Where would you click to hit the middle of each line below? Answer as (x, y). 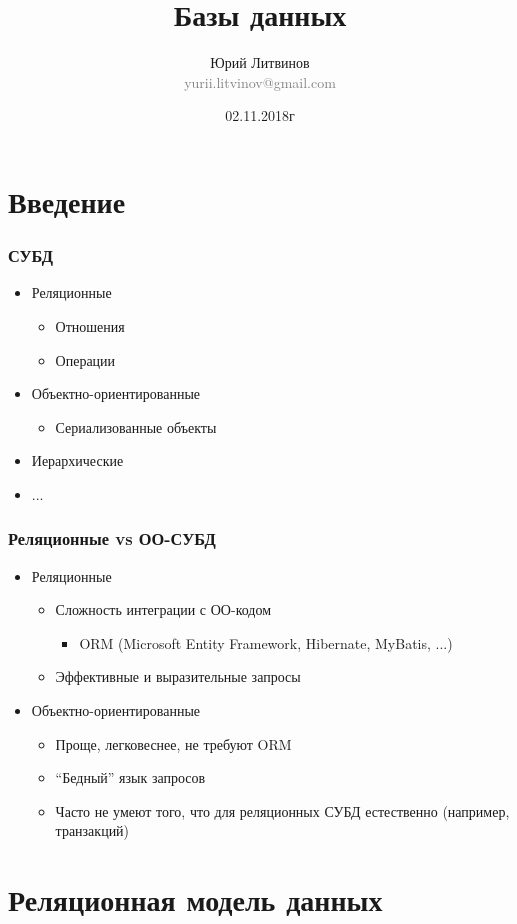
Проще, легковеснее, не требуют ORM (173, 743)
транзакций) (92, 830)
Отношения (90, 325)
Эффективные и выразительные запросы (178, 676)
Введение (67, 200)
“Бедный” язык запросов (130, 777)
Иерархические (77, 460)
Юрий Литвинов (260, 62)
